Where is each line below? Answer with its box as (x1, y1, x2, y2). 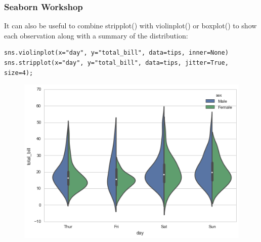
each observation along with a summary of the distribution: (4, 30, 188, 41)
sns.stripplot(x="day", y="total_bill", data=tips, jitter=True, (4, 59, 229, 66)
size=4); (4, 69, 33, 76)
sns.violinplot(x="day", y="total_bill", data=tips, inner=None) (4, 49, 229, 57)
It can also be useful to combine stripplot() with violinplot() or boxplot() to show (4, 20, 257, 31)
